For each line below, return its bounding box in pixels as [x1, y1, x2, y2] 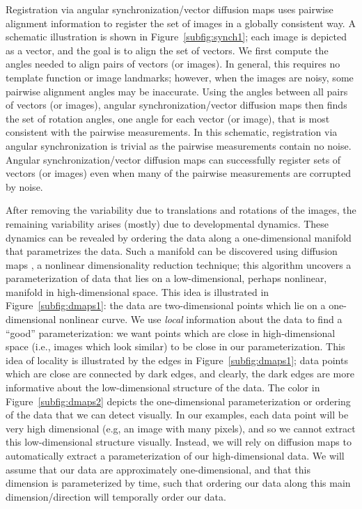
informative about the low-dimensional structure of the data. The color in [6, 380, 320, 395]
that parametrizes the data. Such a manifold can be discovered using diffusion [6, 244, 338, 258]
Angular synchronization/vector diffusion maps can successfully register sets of [6, 152, 341, 166]
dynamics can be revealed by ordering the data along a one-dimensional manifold [6, 230, 352, 244]
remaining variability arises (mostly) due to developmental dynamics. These [6, 216, 329, 230]
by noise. [6, 179, 43, 194]
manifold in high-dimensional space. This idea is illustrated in [6, 284, 269, 299]
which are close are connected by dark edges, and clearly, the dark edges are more [6, 366, 354, 381]
